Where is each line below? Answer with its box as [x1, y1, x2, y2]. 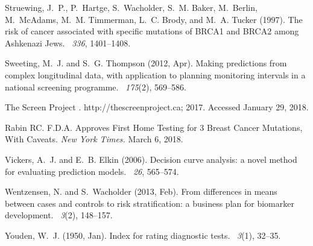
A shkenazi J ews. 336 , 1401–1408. [5, 36, 131, 49]
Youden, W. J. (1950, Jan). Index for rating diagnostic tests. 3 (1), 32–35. [5, 229, 281, 241]
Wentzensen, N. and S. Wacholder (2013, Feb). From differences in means [5, 185, 277, 198]
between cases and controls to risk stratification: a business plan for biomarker [5, 197, 294, 209]
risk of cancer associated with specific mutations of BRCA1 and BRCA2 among [5, 25, 299, 37]
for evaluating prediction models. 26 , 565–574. [5, 165, 179, 177]
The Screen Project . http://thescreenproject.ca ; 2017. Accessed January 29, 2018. [5, 101, 309, 113]
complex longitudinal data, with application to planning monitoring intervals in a [5, 68, 306, 81]
